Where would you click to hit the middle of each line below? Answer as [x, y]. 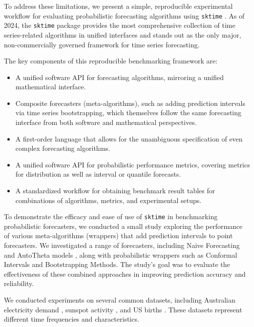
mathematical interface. [51, 87]
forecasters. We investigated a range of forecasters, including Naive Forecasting [122, 245]
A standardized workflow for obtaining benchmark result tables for [115, 191]
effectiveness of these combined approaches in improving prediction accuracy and [125, 274]
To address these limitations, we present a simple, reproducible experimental [118, 6]
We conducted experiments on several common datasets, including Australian [120, 300]
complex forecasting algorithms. [63, 148]
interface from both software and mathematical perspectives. [106, 122]
